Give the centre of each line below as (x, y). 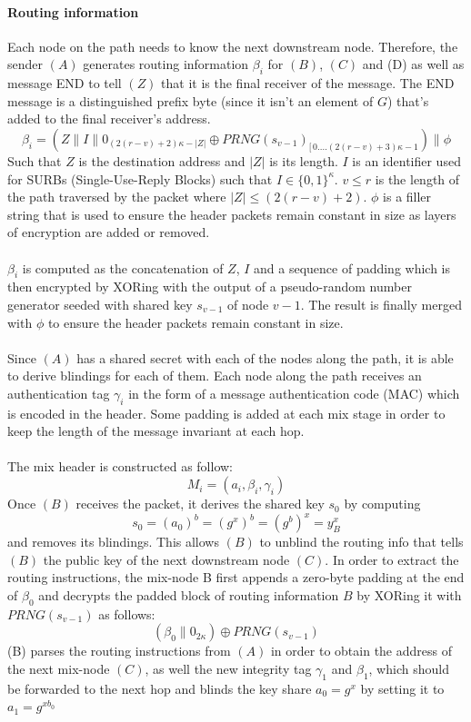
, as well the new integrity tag (228, 668)
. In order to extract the (392, 559)
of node (248, 304)
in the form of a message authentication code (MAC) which (294, 393)
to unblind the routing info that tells (361, 542)
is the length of (417, 178)
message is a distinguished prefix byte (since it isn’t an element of (190, 100)
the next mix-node (59, 668)
